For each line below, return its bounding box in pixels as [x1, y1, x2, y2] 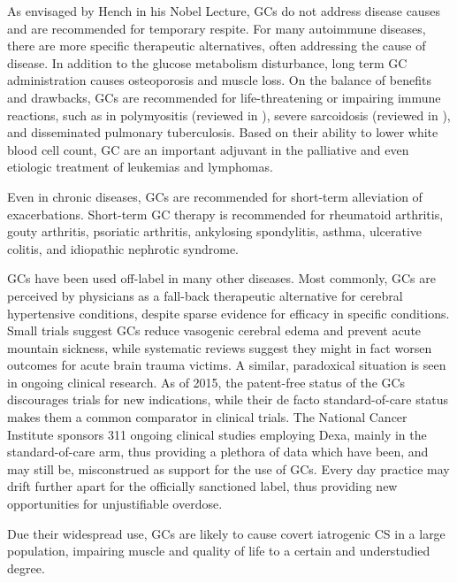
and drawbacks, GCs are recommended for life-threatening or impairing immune [7, 88, 441, 106]
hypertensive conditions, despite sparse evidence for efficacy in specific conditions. [7, 303, 450, 322]
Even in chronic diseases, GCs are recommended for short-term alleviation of [7, 187, 423, 205]
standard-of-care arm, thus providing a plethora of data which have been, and [7, 442, 429, 461]
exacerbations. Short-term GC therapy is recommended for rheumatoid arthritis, [7, 204, 444, 223]
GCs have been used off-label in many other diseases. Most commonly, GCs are [7, 269, 436, 288]
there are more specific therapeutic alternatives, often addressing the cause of [7, 36, 426, 55]
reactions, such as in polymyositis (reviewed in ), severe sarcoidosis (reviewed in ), [7, 105, 451, 124]
